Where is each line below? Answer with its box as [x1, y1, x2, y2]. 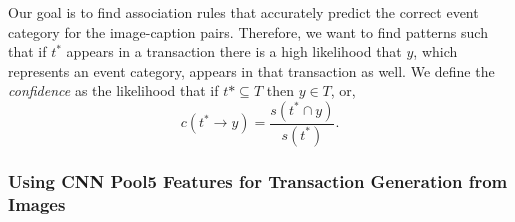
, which [413, 41, 458, 62]
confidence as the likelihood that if [8, 80, 219, 101]
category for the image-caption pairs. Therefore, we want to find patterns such [8, 21, 488, 42]
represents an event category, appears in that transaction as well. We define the [8, 60, 495, 81]
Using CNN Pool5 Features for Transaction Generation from [8, 168, 508, 193]
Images [8, 191, 66, 216]
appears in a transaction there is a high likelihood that [66, 41, 402, 62]
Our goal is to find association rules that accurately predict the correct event [8, 2, 479, 22]
